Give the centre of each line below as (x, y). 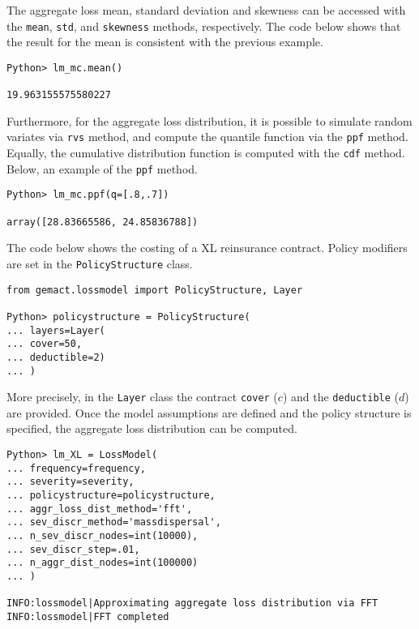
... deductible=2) (56, 357)
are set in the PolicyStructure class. (100, 263)
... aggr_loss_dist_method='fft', (100, 509)
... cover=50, (45, 344)
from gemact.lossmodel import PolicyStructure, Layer (155, 290)
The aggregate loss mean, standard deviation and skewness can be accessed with (206, 10)
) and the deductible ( (341, 397)
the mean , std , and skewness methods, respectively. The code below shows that (204, 26)
